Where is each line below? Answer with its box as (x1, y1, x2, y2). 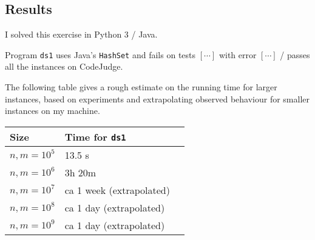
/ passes (280, 48, 310, 61)
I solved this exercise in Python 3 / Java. (5, 28, 158, 41)
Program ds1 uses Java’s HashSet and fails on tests (5, 48, 196, 61)
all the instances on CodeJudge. (5, 60, 123, 73)
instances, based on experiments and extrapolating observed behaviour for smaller (5, 92, 310, 105)
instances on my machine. (5, 104, 100, 117)
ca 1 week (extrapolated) (64, 182, 170, 197)
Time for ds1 (64, 129, 126, 144)
